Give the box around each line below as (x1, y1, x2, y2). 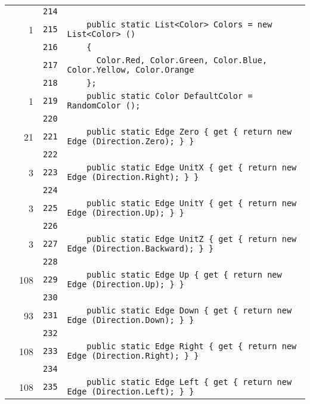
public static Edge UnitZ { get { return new (86, 234, 297, 244)
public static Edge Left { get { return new (86, 377, 292, 387)
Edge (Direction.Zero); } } (67, 136, 194, 146)
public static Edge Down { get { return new (86, 306, 292, 315)
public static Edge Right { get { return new (86, 341, 297, 351)
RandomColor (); (67, 101, 141, 110)
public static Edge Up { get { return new (86, 270, 282, 279)
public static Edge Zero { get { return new (86, 127, 292, 136)
